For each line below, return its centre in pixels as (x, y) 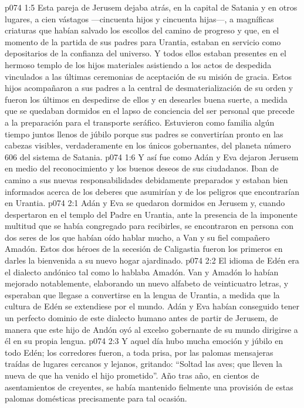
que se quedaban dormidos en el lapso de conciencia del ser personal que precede (150, 111)
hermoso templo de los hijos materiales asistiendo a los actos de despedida (138, 64)
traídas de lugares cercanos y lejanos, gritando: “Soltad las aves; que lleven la (144, 364)
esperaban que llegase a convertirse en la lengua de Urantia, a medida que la (142, 294)
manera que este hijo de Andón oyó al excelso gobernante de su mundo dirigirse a (151, 329)
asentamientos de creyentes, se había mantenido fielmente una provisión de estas (149, 387)
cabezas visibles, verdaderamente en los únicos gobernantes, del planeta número (148, 145)
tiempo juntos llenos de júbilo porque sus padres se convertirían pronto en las (144, 134)
